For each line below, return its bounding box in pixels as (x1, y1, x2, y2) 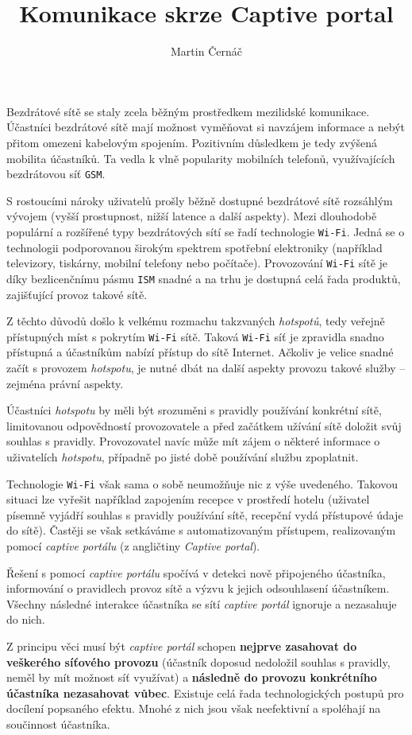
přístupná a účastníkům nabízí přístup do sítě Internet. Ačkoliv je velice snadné (6, 344, 394, 360)
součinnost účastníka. (6, 715, 110, 732)
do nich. (6, 611, 45, 628)
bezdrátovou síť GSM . (6, 165, 106, 182)
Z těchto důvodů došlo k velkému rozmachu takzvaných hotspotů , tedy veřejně (6, 313, 385, 329)
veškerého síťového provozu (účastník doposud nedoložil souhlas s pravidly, (6, 653, 391, 670)
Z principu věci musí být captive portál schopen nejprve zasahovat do (6, 637, 357, 654)
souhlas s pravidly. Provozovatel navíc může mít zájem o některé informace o (6, 433, 380, 449)
